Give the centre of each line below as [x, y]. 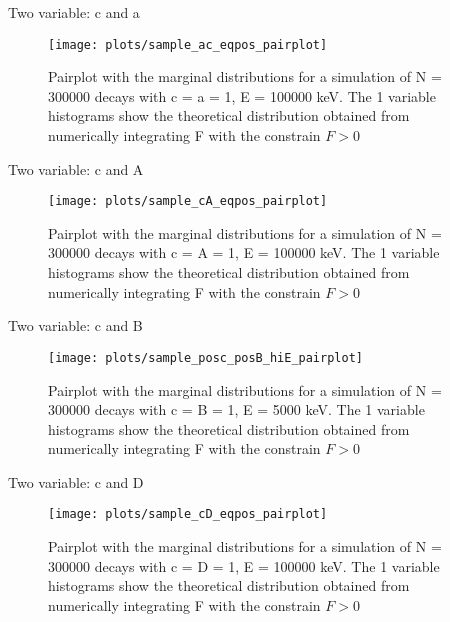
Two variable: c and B [75, 325]
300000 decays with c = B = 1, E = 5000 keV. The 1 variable [236, 409]
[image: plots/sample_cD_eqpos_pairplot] [188, 514]
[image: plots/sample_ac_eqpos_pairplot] [188, 44]
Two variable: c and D [76, 481]
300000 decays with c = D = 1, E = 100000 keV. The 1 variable [244, 565]
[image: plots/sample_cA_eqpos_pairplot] [188, 201]
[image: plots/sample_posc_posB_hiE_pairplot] [205, 357]
